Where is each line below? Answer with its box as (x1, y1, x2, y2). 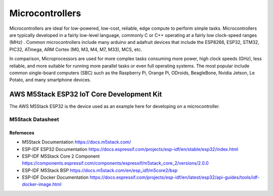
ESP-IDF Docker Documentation (22, 174, 89, 180)
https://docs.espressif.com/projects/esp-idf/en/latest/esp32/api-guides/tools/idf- (89, 174, 260, 180)
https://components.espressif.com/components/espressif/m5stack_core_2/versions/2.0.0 (22, 160, 209, 166)
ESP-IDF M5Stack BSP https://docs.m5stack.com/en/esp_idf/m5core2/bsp (22, 167, 178, 173)
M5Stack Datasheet (9, 116, 59, 123)
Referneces (9, 129, 35, 136)
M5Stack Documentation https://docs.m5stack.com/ (22, 139, 131, 145)
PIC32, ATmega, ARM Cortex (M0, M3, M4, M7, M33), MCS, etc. (9, 46, 143, 53)
